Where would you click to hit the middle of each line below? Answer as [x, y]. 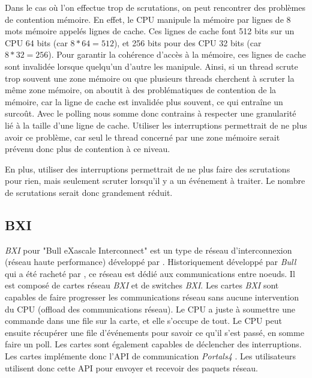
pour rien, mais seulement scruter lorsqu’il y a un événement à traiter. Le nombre [155, 181]
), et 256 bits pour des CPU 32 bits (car [187, 42]
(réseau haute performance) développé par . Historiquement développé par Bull [151, 262]
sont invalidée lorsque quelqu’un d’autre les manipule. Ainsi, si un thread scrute [151, 66]
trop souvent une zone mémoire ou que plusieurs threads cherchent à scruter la [150, 78]
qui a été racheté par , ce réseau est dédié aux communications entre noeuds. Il [150, 273]
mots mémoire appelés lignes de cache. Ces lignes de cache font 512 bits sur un [150, 31]
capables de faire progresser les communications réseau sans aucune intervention [152, 297]
